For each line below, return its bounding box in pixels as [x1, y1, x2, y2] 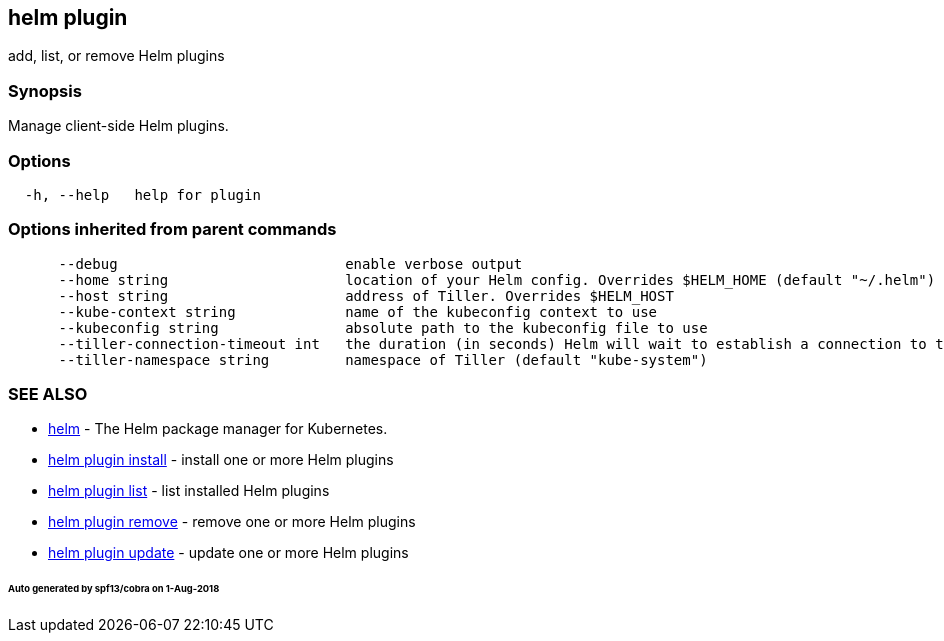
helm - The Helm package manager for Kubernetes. [48, 420, 388, 438]
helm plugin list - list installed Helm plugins [48, 482, 330, 500]
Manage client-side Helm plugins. [8, 117, 229, 135]
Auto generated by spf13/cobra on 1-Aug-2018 [8, 583, 220, 595]
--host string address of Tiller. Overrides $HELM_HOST [58, 287, 674, 304]
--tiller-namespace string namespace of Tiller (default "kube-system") [58, 351, 708, 368]
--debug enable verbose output [58, 255, 523, 272]
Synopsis [8, 80, 82, 101]
